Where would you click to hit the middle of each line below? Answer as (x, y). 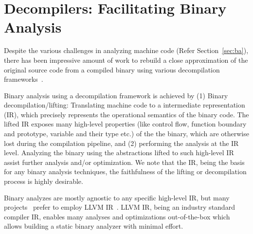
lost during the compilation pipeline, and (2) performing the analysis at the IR (121, 143)
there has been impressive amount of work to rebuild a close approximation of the (126, 60)
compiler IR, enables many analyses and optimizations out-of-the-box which (117, 216)
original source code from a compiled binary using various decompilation (112, 69)
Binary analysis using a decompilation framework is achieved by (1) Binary (116, 95)
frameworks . (24, 79)
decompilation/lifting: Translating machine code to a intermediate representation (125, 105)
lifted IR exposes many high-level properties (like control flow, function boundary (125, 124)
